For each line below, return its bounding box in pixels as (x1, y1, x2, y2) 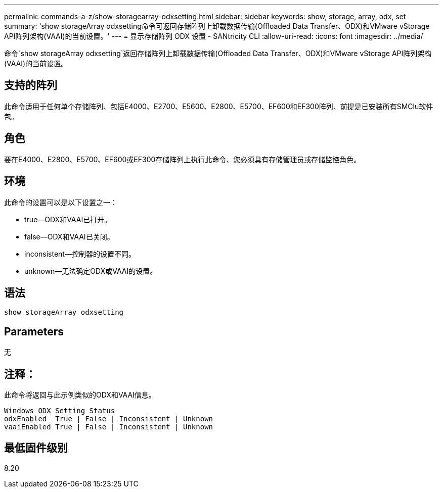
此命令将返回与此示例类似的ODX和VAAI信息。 (4, 390, 156, 400)
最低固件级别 (4, 441, 68, 455)
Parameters (4, 325, 64, 338)
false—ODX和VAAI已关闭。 (24, 232, 114, 241)
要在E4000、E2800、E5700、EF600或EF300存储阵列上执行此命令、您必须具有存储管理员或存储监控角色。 (4, 155, 361, 164)
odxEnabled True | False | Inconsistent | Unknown (4, 415, 213, 423)
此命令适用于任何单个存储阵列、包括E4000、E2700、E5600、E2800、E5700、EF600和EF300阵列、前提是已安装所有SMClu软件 (4, 102, 433, 111)
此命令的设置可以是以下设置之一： (4, 198, 117, 207)
